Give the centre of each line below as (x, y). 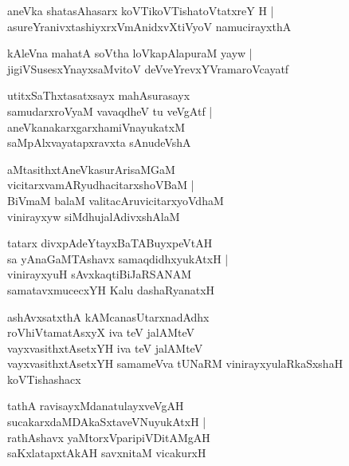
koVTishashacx (44, 379)
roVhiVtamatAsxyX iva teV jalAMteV (101, 332)
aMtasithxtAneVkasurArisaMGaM (91, 169)
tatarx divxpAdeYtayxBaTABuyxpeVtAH (110, 243)
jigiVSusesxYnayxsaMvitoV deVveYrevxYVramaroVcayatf (148, 68)
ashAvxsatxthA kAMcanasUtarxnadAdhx (108, 316)
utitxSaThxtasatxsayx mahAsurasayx (99, 95)
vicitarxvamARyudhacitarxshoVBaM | (101, 185)
